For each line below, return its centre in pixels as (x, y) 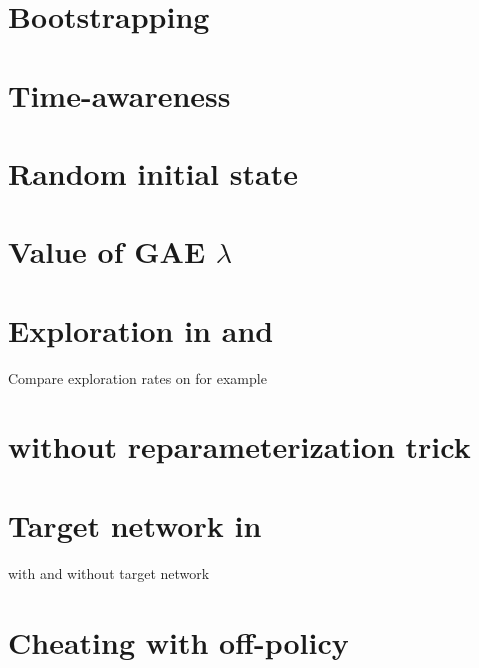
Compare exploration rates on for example (137, 377)
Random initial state (153, 172)
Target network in (135, 524)
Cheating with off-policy (178, 641)
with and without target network (109, 572)
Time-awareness (119, 94)
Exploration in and (141, 329)
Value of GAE (107, 251)
